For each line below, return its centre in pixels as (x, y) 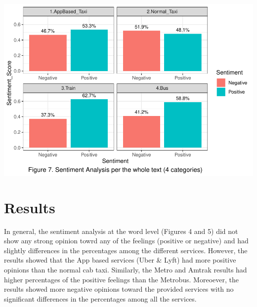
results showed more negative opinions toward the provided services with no (119, 289)
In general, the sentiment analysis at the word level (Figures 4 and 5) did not (121, 231)
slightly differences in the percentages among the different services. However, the (126, 250)
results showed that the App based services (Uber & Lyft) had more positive (120, 260)
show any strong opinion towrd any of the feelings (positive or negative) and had (126, 241)
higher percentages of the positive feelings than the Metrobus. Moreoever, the (121, 279)
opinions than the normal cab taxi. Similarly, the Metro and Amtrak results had (126, 270)
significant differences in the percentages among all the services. (100, 298)
